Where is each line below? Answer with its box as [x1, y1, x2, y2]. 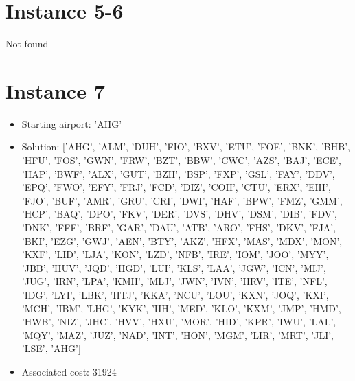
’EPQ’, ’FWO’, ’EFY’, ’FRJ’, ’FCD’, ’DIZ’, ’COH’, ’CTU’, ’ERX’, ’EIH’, [21, 180, 331, 194]
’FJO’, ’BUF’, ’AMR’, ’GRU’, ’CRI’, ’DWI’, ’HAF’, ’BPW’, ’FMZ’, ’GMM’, [21, 193, 343, 207]
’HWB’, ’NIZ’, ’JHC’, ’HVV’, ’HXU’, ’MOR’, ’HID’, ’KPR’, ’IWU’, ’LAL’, [21, 314, 336, 329]
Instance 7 [5, 76, 105, 104]
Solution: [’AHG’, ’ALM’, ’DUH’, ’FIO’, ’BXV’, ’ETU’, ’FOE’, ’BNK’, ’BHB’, [21, 139, 350, 154]
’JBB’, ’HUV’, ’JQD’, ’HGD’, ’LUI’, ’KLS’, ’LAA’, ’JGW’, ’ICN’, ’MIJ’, [21, 260, 326, 275]
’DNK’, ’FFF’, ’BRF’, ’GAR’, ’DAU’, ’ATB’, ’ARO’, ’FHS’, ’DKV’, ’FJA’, [21, 220, 336, 234]
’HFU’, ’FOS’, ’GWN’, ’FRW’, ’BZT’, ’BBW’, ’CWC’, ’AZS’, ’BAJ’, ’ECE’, [21, 153, 341, 168]
